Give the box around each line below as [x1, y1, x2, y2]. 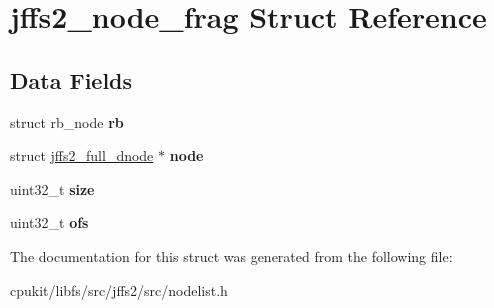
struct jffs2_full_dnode [10, 145, 154, 166]
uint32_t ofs [10, 212, 89, 233]
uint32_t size [10, 178, 95, 199]
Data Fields [10, 64, 133, 95]
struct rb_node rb [10, 111, 124, 132]
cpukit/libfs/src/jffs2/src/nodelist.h [10, 279, 228, 300]
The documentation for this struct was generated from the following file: [10, 245, 453, 266]
